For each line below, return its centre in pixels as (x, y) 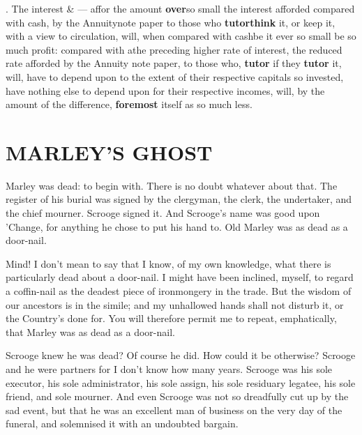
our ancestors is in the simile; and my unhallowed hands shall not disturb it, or (175, 304)
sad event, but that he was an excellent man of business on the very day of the (174, 410)
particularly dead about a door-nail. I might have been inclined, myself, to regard (180, 277)
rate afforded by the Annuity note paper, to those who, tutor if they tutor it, (174, 63)
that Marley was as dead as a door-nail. (90, 331)
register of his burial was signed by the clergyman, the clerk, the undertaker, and (179, 199)
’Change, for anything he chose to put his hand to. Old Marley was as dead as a (177, 226)
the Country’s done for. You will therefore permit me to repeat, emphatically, (171, 318)
